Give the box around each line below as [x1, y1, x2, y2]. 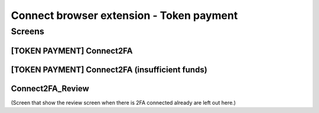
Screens [11, 26, 44, 37]
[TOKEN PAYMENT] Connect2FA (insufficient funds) [11, 64, 208, 75]
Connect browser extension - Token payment [11, 9, 238, 22]
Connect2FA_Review [11, 83, 90, 93]
